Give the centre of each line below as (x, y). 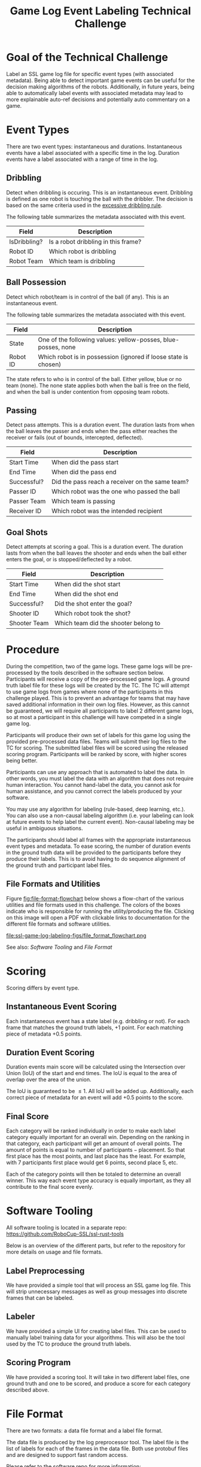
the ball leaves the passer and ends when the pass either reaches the (92, 431)
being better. (22, 760)
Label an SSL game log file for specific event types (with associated (90, 74)
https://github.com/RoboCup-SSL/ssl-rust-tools (65, 1234)
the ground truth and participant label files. (59, 865)
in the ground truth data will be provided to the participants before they (94, 853)
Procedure (33, 650)
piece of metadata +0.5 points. (44, 1034)
